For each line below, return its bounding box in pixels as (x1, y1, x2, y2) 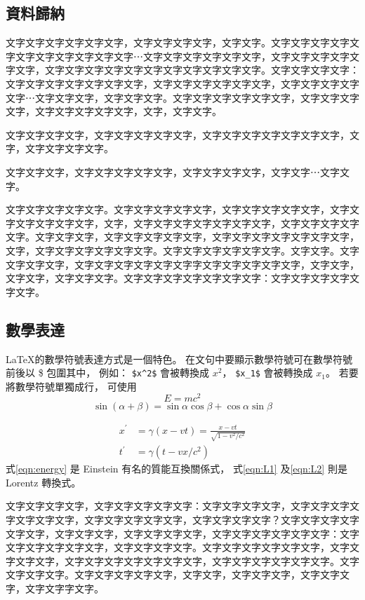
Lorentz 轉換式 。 (6, 475, 81, 489)
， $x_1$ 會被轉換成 (222, 365, 313, 380)
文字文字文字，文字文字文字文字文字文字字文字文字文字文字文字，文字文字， (6, 257, 359, 271)
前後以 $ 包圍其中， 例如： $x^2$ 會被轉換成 (6, 365, 210, 380)
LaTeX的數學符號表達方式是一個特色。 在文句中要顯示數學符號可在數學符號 (6, 351, 353, 366)
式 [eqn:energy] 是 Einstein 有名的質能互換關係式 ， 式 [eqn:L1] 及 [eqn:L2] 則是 (6, 461, 347, 476)
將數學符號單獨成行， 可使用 (6, 379, 137, 393)
